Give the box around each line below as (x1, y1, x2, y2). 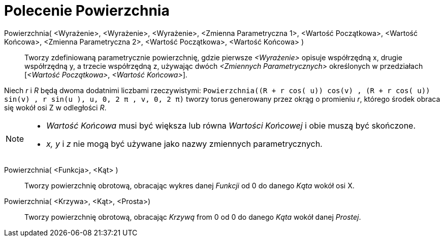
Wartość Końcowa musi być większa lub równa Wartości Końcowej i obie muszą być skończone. (46, 120, 416, 131)
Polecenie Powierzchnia (4, 2, 170, 19)
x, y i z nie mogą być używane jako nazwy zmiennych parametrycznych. (46, 138, 323, 149)
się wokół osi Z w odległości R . (4, 103, 107, 112)
